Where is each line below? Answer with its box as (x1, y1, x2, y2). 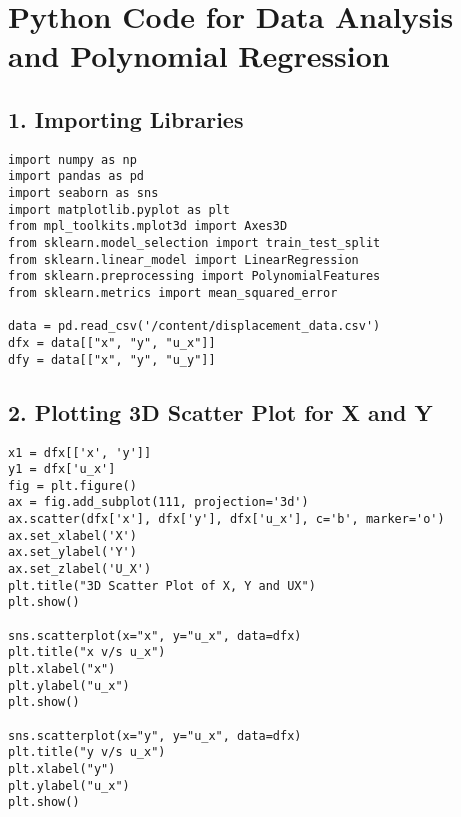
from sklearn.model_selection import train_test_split (8, 236, 381, 251)
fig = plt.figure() (8, 478, 137, 493)
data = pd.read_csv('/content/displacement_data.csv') (8, 319, 381, 334)
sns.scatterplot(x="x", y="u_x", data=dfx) (8, 628, 302, 643)
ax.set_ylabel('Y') (8, 545, 137, 560)
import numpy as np (8, 152, 137, 167)
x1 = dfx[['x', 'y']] (8, 445, 152, 460)
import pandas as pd (8, 169, 145, 184)
